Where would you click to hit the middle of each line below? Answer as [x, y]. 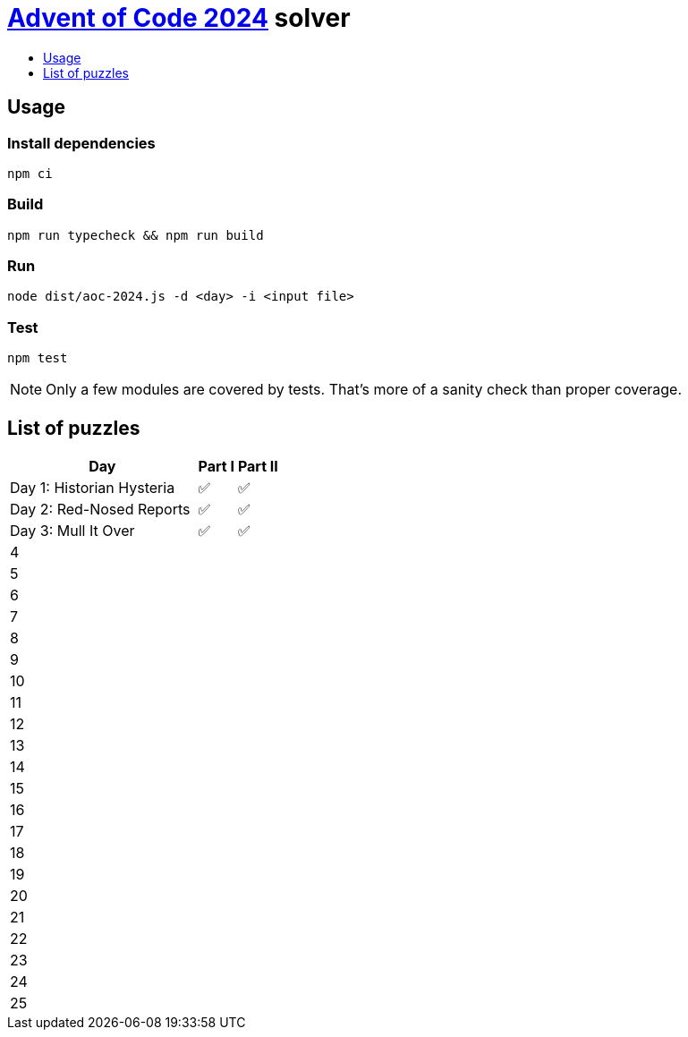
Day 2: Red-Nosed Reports [100, 510]
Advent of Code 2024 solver [179, 18]
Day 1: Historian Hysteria [93, 488]
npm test [38, 358]
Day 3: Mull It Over [72, 531]
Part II [258, 467]
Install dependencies [81, 143]
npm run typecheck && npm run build [136, 235]
